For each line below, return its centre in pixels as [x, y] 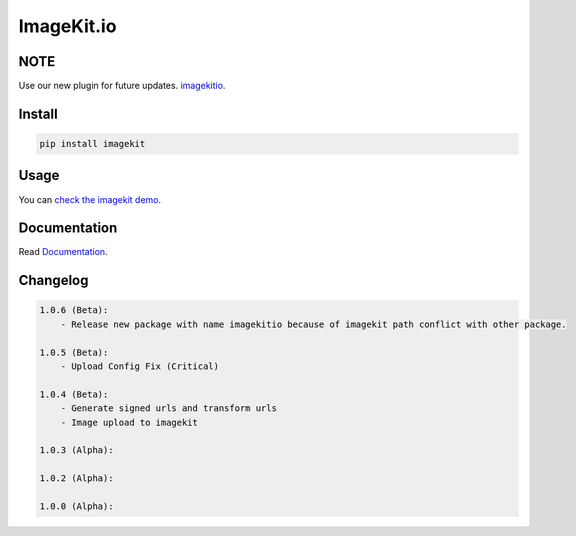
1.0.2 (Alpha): [76, 478]
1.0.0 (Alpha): [76, 506]
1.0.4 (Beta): [74, 394]
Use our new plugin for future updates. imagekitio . [122, 86]
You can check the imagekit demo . [90, 199]
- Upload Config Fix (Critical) [140, 366]
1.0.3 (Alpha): [76, 450]
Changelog [53, 280]
